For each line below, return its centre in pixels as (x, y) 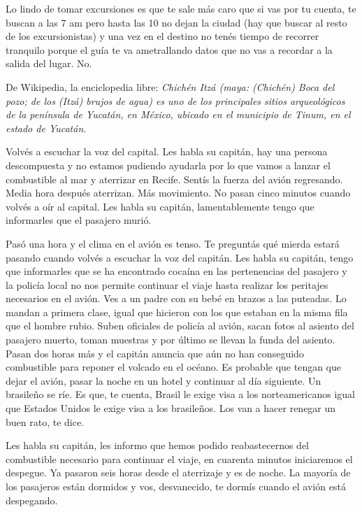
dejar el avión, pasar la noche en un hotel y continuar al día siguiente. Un (164, 380)
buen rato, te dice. (45, 421)
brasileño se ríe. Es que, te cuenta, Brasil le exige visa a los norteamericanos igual (181, 394)
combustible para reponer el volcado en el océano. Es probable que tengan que (174, 367)
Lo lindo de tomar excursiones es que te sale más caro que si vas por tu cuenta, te (181, 8)
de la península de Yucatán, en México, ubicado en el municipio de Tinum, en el (178, 114)
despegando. (32, 500)
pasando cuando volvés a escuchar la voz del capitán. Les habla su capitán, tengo (180, 257)
